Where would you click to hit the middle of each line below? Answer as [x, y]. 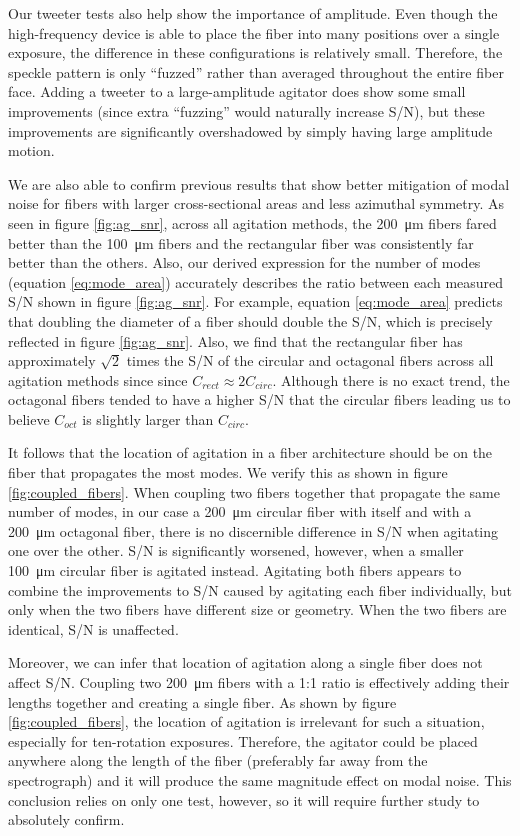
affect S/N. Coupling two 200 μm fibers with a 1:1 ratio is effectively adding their [259, 682]
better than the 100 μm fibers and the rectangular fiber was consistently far [241, 242]
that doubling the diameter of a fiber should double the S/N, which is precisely [250, 320]
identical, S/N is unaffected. [93, 628]
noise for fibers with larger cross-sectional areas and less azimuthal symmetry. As [256, 203]
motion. [31, 150]
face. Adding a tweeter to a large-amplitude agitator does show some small [237, 91]
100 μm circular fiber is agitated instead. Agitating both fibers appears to [235, 570]
